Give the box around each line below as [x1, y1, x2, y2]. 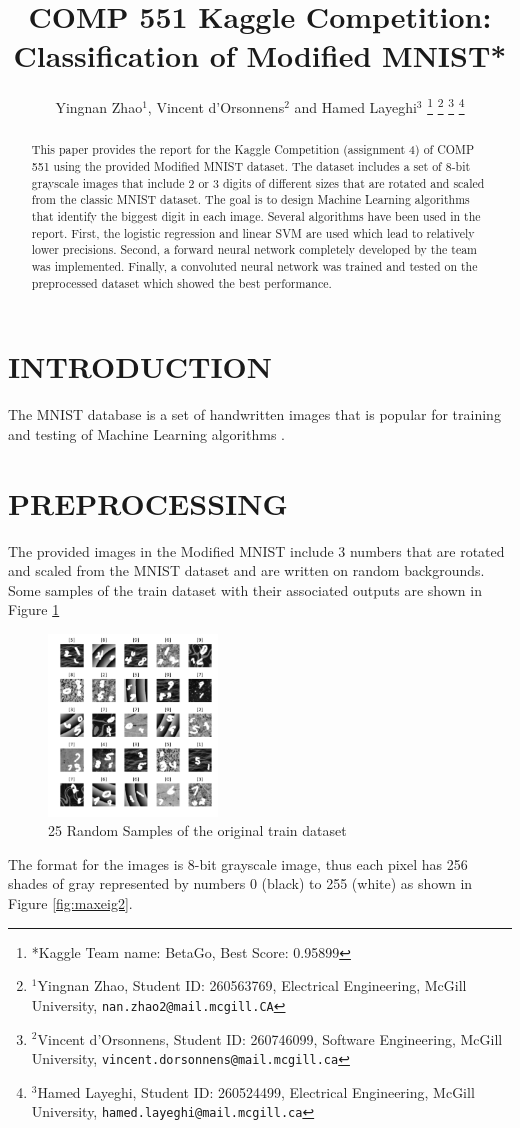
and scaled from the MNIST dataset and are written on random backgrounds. [8, 560, 485, 581]
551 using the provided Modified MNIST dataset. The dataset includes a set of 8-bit [31, 158, 471, 175]
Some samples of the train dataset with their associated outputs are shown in [8, 579, 482, 600]
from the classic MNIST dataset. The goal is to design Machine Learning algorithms [31, 191, 470, 208]
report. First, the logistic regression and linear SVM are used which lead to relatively [31, 224, 475, 241]
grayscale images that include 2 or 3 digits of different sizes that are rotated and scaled [31, 174, 485, 191]
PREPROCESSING [8, 482, 288, 523]
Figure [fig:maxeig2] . [8, 893, 133, 914]
